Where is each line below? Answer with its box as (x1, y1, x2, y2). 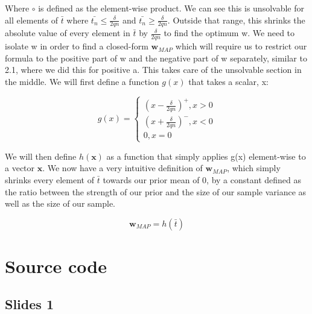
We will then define (5, 149, 77, 162)
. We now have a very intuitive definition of (42, 162, 203, 174)
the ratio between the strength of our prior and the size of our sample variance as (5, 185, 307, 198)
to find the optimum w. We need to (164, 27, 295, 39)
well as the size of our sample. (5, 197, 116, 210)
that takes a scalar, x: (188, 75, 269, 88)
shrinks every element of (5, 173, 94, 186)
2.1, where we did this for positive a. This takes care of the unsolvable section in (5, 63, 302, 76)
